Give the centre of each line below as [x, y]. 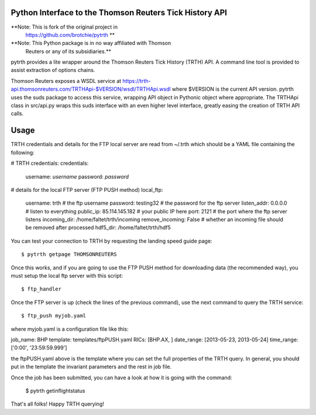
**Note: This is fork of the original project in [64, 27]
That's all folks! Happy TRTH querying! [58, 404]
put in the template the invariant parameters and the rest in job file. [91, 367]
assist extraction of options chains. [53, 70]
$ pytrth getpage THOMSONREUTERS [69, 255]
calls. [17, 113]
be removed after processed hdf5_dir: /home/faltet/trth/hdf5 [98, 227]
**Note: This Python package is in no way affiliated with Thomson [91, 43]
